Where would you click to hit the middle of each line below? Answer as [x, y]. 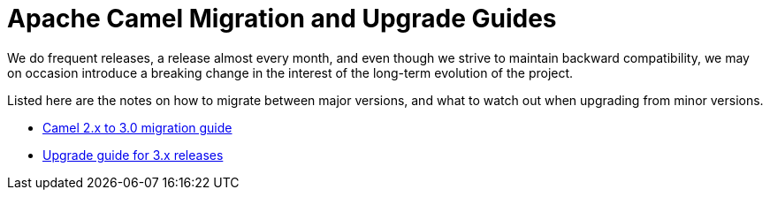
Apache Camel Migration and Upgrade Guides [282, 19]
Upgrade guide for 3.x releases [133, 155]
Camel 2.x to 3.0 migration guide [137, 127]
